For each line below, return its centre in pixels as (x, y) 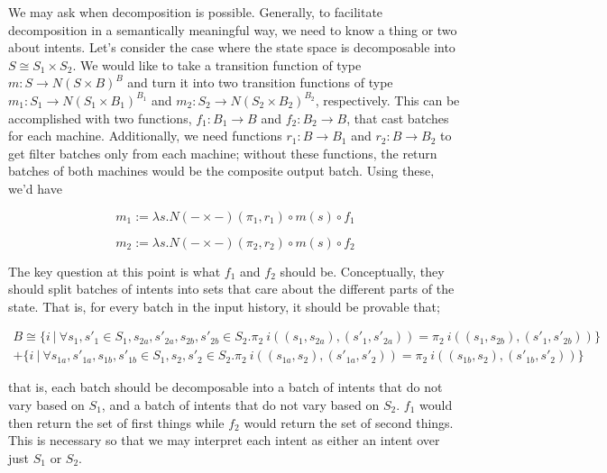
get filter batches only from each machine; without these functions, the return (223, 153)
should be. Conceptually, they (362, 271)
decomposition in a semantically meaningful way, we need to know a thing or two (233, 29)
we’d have (35, 188)
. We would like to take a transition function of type (217, 64)
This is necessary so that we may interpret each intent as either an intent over (224, 440)
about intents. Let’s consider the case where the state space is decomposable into (232, 47)
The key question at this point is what (115, 271)
